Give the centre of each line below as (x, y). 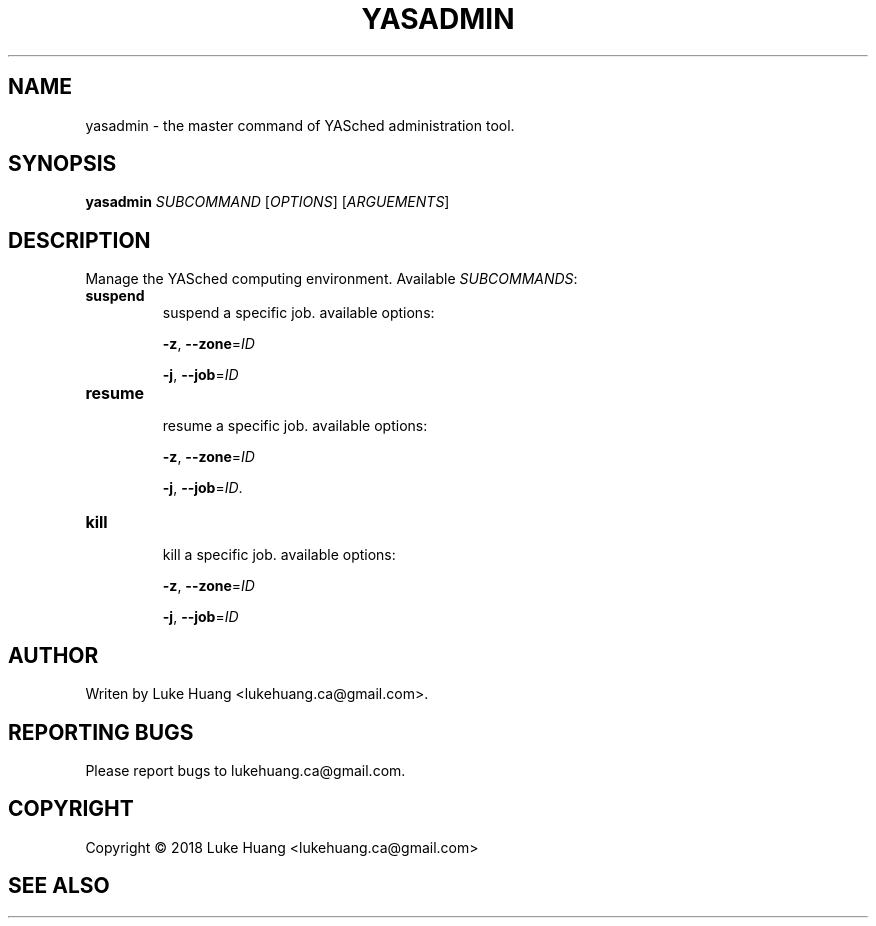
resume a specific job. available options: (295, 426)
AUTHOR (53, 655)
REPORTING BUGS (101, 732)
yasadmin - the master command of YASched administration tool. (300, 125)
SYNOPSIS (62, 164)
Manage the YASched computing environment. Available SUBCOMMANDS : (331, 279)
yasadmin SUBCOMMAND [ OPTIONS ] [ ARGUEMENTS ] (267, 202)
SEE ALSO (59, 886)
